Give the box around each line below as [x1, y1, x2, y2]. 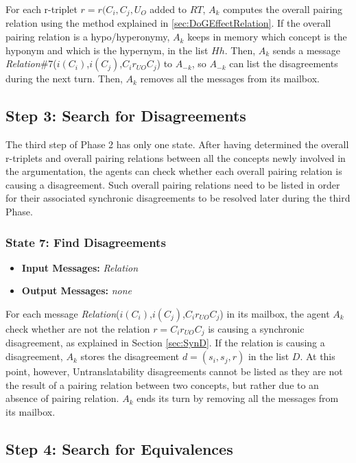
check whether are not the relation [5, 322, 150, 335]
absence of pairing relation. [5, 391, 119, 405]
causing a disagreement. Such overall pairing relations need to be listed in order [5, 177, 340, 191]
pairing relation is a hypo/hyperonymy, [5, 29, 170, 44]
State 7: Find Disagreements [5, 233, 166, 250]
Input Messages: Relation [21, 260, 139, 274]
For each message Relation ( [5, 307, 120, 320]
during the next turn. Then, [5, 71, 123, 86]
